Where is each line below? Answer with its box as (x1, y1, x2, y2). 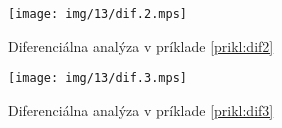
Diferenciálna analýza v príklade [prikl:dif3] (8, 99, 274, 120)
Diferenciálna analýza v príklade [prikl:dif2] (8, 35, 274, 56)
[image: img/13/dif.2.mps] (8, 7, 187, 21)
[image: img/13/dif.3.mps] (8, 71, 187, 86)
